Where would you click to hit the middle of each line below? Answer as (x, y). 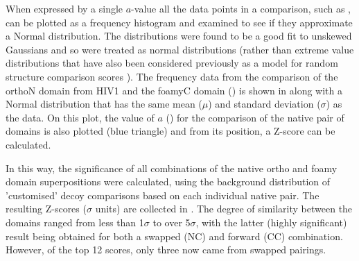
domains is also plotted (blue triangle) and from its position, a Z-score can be (170, 131)
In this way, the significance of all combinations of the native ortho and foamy (172, 168)
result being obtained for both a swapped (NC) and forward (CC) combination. (174, 236)
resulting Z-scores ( (46, 209)
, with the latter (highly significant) (271, 222)
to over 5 (172, 222)
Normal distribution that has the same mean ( (104, 104)
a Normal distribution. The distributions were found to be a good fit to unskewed (179, 36)
